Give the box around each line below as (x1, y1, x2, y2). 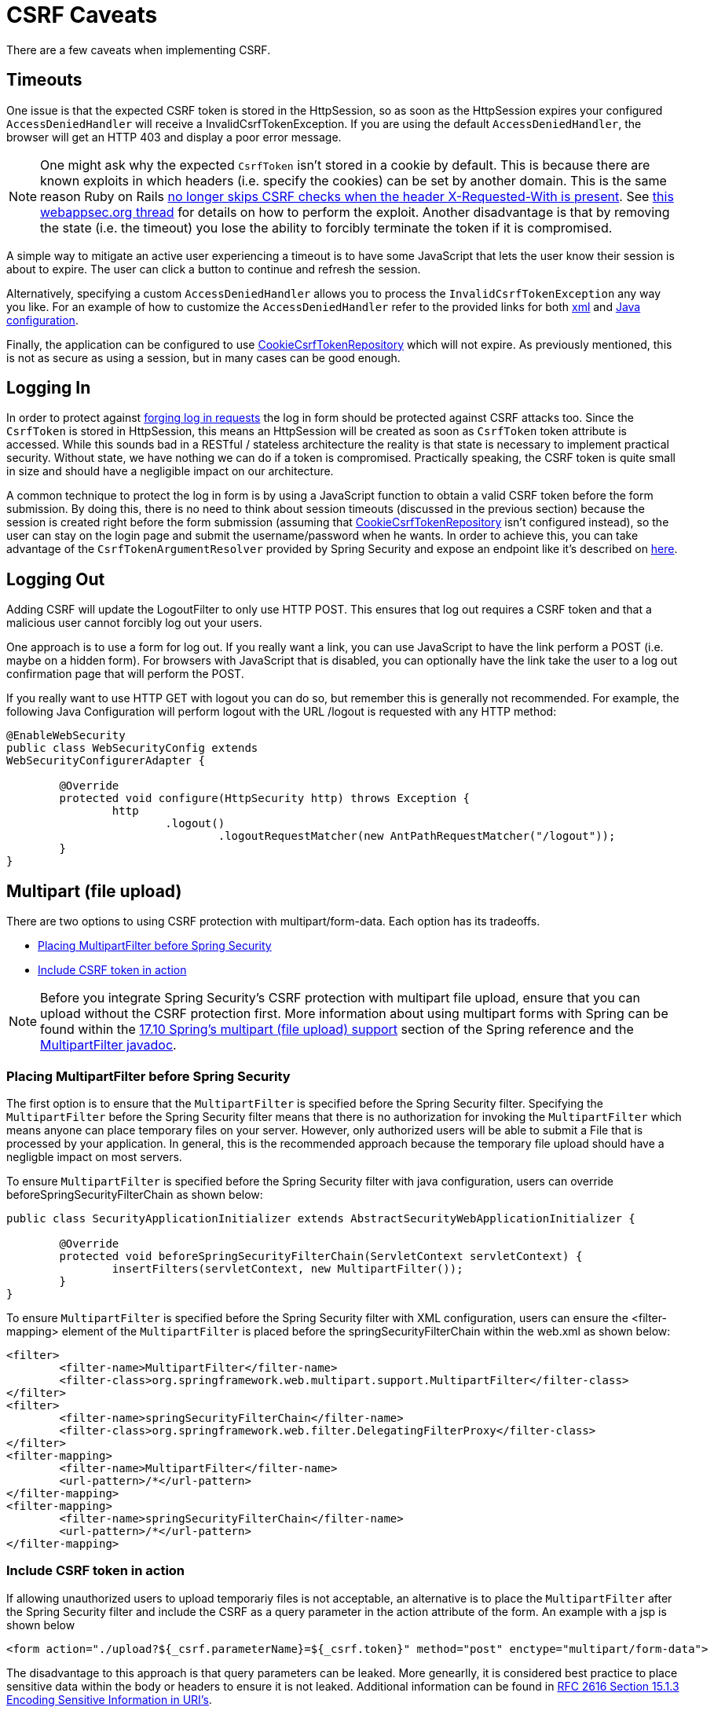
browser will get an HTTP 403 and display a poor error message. (6, 130, 342, 144)
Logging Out (6, 569, 105, 589)
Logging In (6, 378, 91, 398)
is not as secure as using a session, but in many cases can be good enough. (6, 350, 401, 365)
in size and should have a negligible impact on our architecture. (6, 464, 334, 478)
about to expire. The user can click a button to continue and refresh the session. (6, 262, 421, 276)
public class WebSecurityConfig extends (6, 742, 258, 755)
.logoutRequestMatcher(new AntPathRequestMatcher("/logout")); (218, 830, 616, 843)
